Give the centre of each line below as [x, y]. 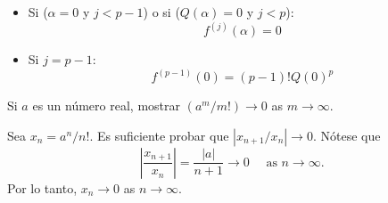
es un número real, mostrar [106, 106]
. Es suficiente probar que [159, 135]
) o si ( [161, 12]
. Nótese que [347, 135]
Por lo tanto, [42, 187]
